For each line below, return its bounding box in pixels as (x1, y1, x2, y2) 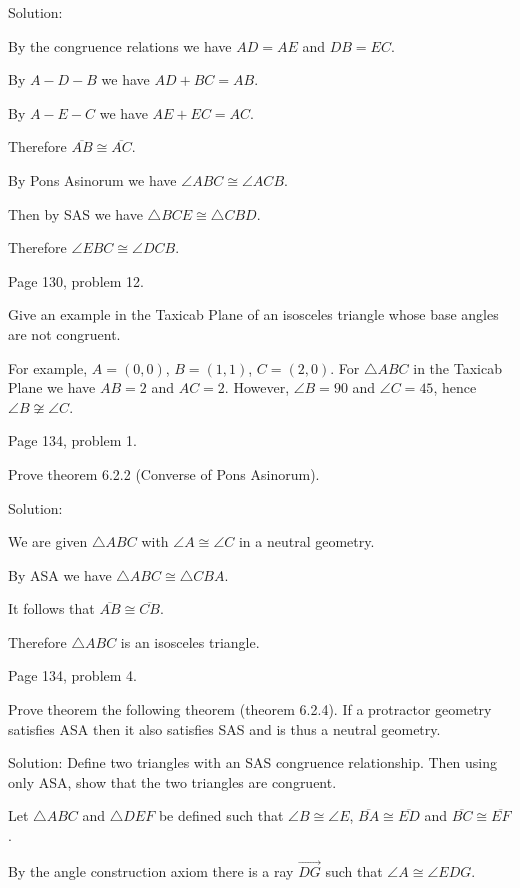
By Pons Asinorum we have (8, 169, 177, 190)
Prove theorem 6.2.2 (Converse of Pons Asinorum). (8, 463, 320, 484)
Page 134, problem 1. (8, 430, 137, 451)
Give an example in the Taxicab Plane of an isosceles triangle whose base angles (8, 304, 499, 325)
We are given (8, 531, 88, 552)
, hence (433, 377, 477, 398)
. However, (224, 377, 290, 398)
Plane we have (8, 377, 96, 398)
